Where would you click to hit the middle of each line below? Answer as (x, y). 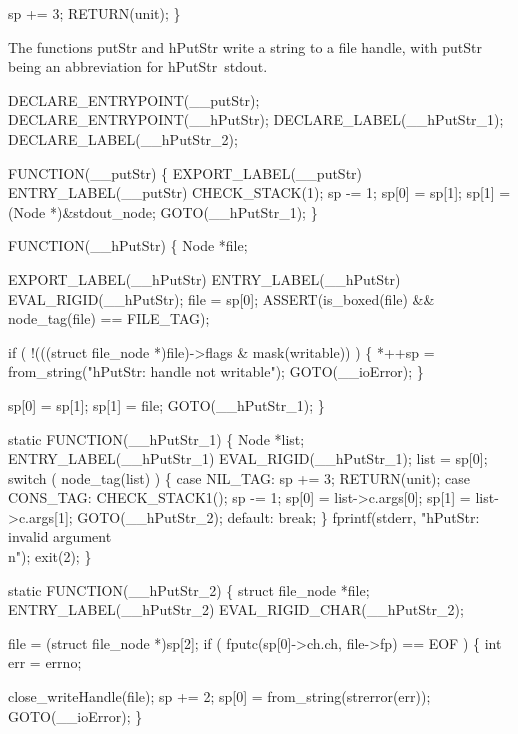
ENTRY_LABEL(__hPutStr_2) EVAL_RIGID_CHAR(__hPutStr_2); (236, 609)
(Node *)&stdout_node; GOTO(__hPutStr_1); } (163, 211)
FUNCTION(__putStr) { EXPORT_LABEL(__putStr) (185, 172)
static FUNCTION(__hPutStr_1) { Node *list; (156, 438)
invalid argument (60, 536)
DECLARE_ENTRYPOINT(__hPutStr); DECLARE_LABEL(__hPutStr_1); (256, 119)
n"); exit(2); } (50, 556)
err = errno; (45, 662)
